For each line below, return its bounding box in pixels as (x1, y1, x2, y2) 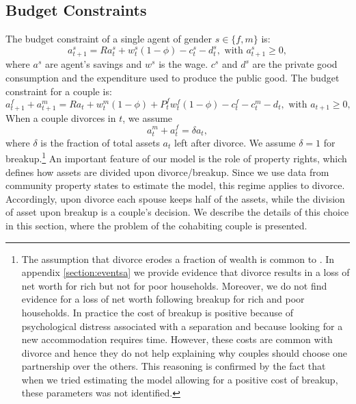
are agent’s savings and (44, 57, 142, 71)
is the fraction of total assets (40, 135, 160, 149)
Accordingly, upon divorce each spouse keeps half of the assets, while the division (5, 191, 345, 205)
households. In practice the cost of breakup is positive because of (21, 305, 293, 319)
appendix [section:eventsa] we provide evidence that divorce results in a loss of (21, 265, 350, 279)
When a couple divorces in (5, 110, 116, 125)
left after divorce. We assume (174, 135, 296, 149)
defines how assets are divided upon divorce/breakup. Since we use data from (5, 164, 329, 179)
